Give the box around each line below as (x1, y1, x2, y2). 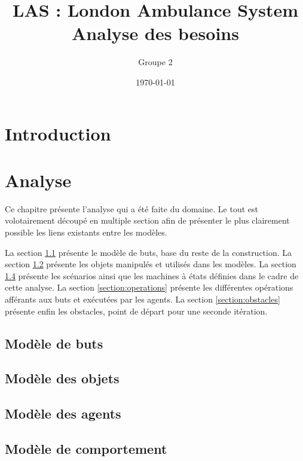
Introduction (5, 121, 111, 145)
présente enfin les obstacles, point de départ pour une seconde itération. (5, 304, 268, 317)
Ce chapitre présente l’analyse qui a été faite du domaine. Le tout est (5, 202, 258, 215)
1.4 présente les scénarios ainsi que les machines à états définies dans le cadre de (5, 269, 299, 282)
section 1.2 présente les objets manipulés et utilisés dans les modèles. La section (5, 258, 296, 270)
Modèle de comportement (5, 439, 167, 457)
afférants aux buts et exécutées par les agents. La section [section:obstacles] (5, 292, 280, 305)
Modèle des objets (5, 369, 120, 387)
